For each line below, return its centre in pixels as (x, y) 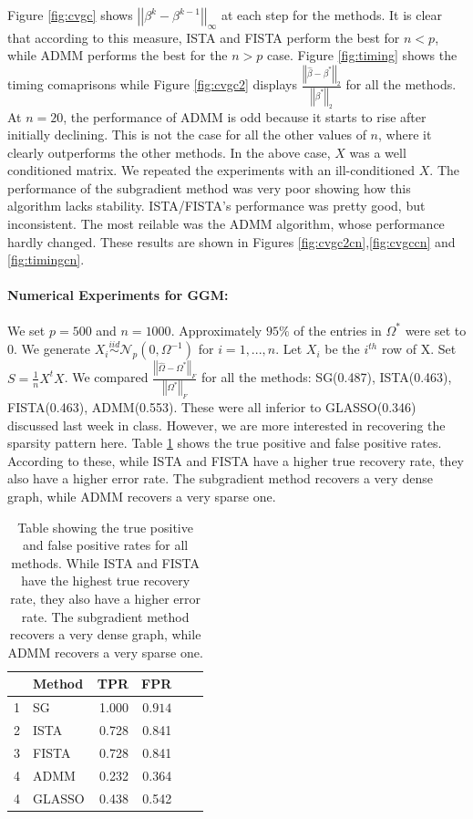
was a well (378, 152)
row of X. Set (419, 349)
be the (342, 349)
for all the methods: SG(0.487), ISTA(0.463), (327, 377)
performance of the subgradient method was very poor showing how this (209, 187)
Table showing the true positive (105, 527)
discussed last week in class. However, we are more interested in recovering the (226, 425)
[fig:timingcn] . (46, 259)
